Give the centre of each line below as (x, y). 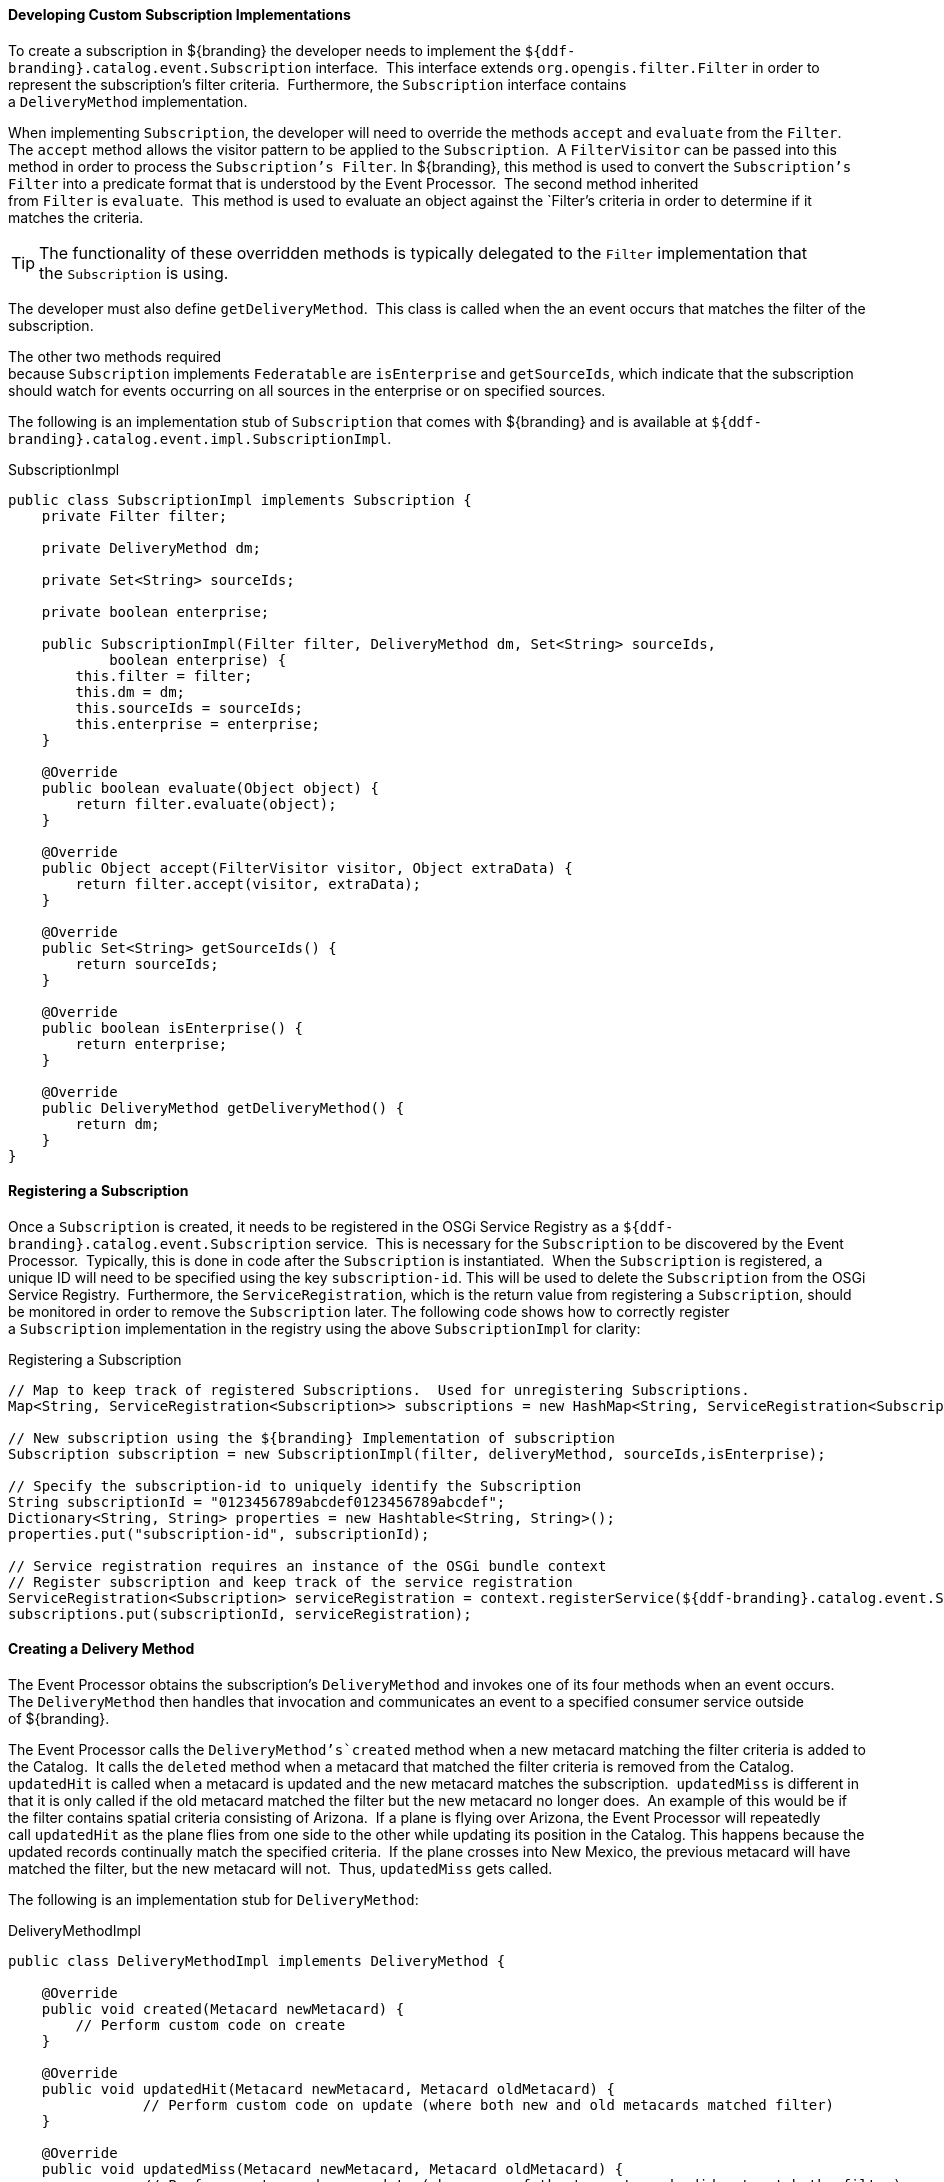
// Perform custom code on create (210, 2025)
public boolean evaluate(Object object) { (210, 787)
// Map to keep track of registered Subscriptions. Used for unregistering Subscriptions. (379, 1389)
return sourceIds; (147, 963)
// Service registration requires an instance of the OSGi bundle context (307, 1565)
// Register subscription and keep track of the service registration (290, 1581)
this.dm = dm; (130, 691)
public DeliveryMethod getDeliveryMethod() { (223, 1107)
